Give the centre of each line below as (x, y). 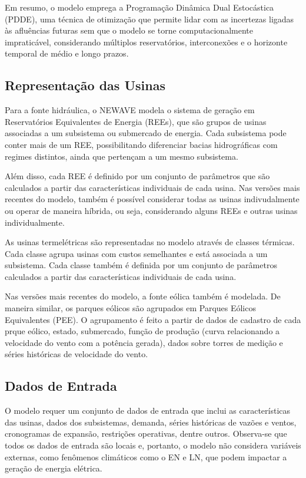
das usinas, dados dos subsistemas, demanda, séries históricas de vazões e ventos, (151, 422)
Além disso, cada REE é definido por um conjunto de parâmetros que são (137, 176)
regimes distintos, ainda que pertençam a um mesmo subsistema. (122, 156)
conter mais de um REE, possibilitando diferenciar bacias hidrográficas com (141, 144)
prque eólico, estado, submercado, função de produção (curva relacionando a (142, 331)
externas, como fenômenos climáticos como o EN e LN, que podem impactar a (146, 456)
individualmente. (35, 222)
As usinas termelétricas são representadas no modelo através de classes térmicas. (150, 242)
